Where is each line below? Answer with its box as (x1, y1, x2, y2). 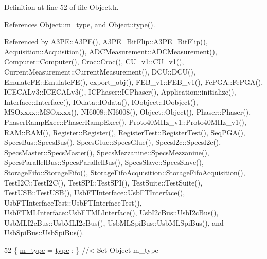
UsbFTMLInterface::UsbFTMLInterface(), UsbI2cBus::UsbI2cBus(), (4, 207, 219, 218)
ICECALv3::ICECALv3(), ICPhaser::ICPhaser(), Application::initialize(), (4, 86, 236, 97)
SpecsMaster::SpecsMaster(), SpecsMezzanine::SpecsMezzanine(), (4, 146, 209, 157)
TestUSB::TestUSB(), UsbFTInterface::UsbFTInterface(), (4, 187, 185, 198)
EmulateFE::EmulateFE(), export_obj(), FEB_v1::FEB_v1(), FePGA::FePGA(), (4, 76, 263, 87)
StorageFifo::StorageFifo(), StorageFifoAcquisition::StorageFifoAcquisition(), (4, 166, 245, 177)
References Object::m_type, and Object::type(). (4, 18, 155, 29)
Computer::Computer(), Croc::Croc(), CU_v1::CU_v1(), (4, 56, 184, 67)
